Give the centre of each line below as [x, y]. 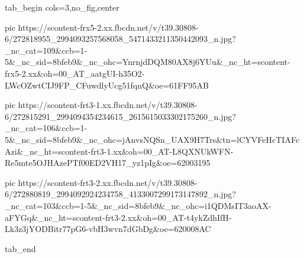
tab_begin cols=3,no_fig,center [62, 7]
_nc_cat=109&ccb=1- [46, 50]
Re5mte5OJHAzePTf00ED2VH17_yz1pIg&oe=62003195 [108, 163]
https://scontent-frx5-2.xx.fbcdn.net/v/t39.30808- [108, 27]
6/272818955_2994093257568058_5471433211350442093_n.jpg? [120, 39]
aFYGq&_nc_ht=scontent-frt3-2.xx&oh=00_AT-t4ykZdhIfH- [118, 217]
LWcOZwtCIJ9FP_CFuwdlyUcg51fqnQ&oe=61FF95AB [107, 85]
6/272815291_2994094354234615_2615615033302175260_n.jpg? [120, 116]
